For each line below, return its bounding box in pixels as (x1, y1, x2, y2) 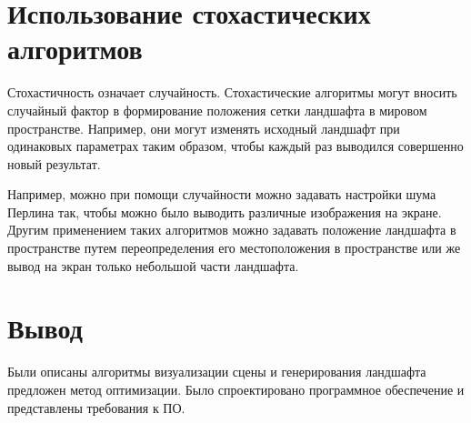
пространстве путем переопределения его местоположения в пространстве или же (7, 238, 461, 257)
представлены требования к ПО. (7, 398, 185, 417)
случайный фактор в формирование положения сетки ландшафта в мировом (7, 100, 427, 119)
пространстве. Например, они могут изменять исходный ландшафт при (7, 118, 400, 137)
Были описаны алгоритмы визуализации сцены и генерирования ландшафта (7, 362, 426, 381)
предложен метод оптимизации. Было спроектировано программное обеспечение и (7, 379, 465, 398)
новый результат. (7, 154, 101, 173)
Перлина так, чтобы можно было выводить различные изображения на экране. (7, 202, 442, 221)
